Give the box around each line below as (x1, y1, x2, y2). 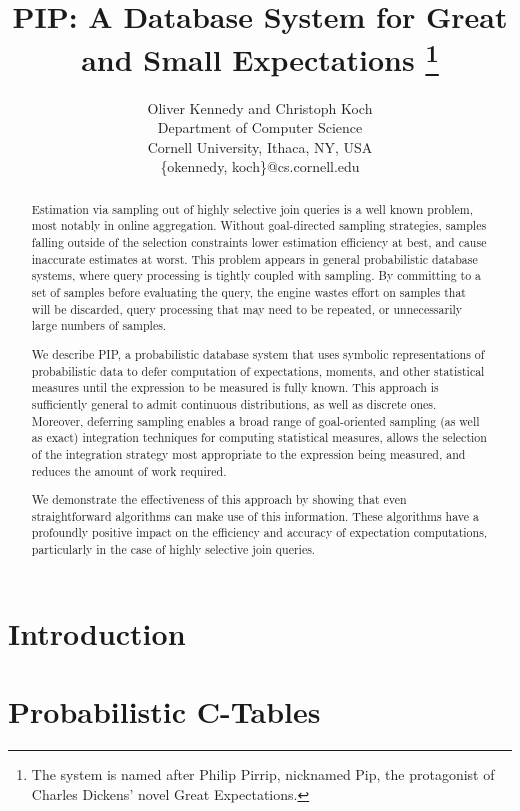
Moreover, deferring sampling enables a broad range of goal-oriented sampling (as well (31, 412, 480, 429)
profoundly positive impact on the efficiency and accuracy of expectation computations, (31, 524, 488, 541)
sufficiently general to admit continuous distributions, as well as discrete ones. (31, 395, 437, 412)
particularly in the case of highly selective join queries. (31, 541, 316, 558)
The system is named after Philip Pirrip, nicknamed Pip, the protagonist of (31, 764, 495, 785)
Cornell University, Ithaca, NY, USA (147, 136, 373, 157)
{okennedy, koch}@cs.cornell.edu (160, 156, 360, 177)
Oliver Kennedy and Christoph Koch (147, 97, 373, 118)
